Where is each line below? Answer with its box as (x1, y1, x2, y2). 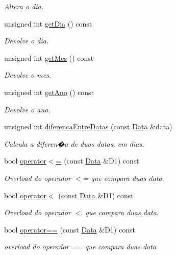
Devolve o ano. (4, 104, 51, 114)
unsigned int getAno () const (4, 86, 94, 97)
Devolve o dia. (4, 35, 49, 46)
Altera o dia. (4, 1, 43, 11)
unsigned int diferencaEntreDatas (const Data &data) (4, 121, 172, 132)
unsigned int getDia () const (4, 18, 92, 29)
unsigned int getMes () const (4, 52, 94, 63)
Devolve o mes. (4, 69, 52, 80)
